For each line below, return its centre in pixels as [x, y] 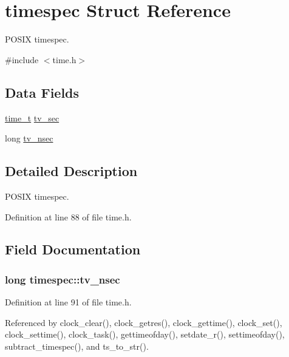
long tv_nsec [29, 138]
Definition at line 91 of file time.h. [68, 302]
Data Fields [42, 92]
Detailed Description [71, 171]
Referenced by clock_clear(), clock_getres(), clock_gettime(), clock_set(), [144, 322]
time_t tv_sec [32, 117]
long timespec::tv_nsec [63, 279]
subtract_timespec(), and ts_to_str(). [77, 346]
